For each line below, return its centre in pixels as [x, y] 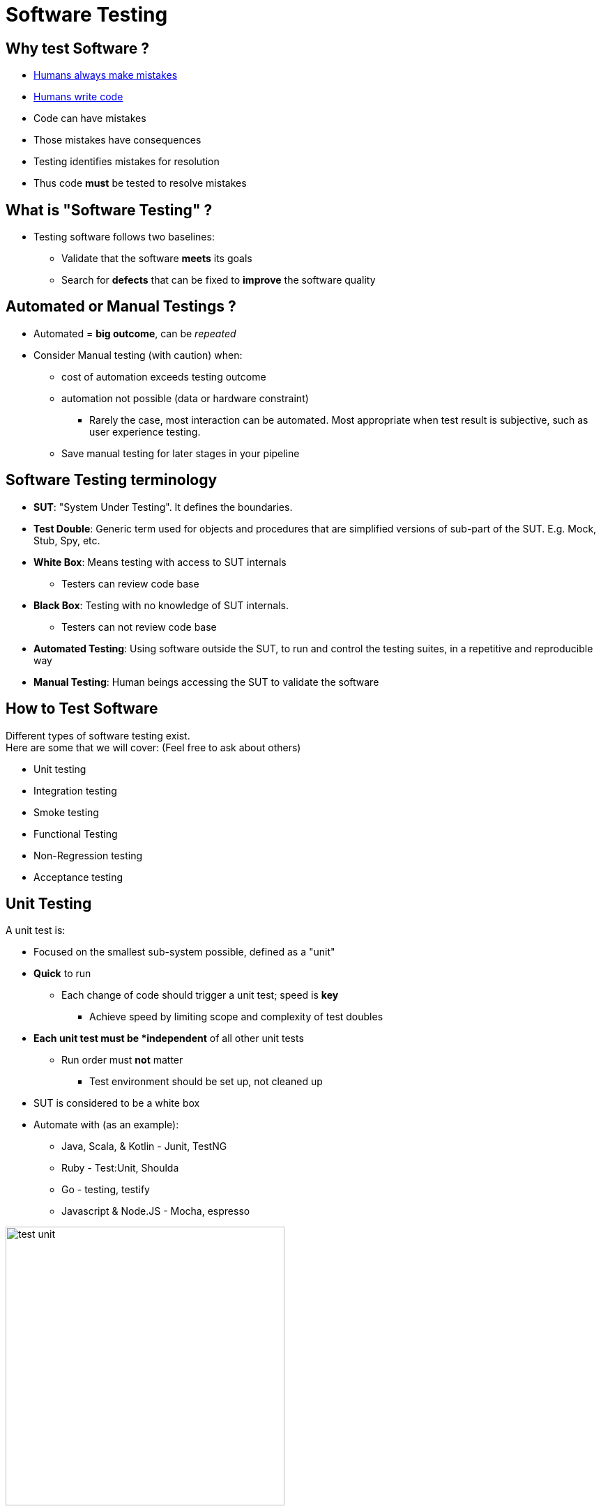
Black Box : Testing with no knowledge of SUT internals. [161, 605]
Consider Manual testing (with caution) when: [138, 355]
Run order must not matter [122, 1060]
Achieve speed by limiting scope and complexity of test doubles [236, 1017]
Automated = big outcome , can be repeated [135, 333]
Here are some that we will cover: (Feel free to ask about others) [153, 747]
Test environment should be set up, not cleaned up [206, 1082]
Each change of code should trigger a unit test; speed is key [200, 995]
